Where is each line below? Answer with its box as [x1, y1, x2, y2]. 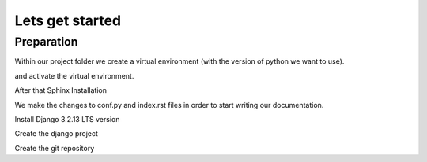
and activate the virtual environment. [14, 71, 134, 80]
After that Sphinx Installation [14, 86, 107, 95]
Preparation [14, 35, 78, 49]
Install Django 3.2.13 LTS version [14, 114, 120, 123]
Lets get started [14, 12, 122, 29]
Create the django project [14, 129, 99, 138]
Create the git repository [14, 143, 95, 153]
